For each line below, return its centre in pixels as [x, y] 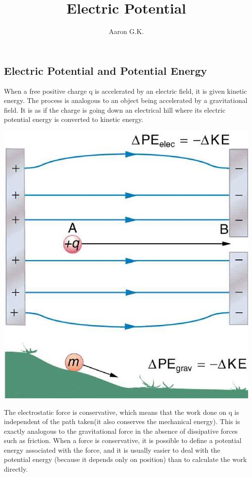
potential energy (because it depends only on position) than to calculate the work [126, 459]
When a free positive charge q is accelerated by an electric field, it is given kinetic [126, 91]
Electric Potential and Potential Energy [106, 70]
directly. [16, 469]
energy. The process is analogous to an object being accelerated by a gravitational [126, 100]
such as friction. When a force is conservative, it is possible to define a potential [123, 440]
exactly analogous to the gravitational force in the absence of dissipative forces [121, 431]
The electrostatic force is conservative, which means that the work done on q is [122, 412]
